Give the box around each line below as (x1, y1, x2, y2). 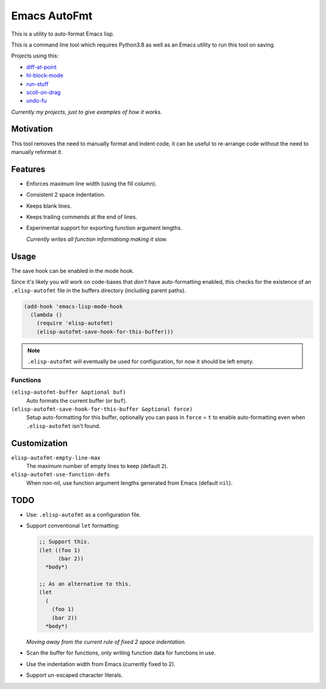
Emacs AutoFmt (11, 9, 93, 22)
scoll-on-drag (26, 88, 61, 96)
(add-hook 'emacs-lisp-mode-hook (24, 303, 123, 310)
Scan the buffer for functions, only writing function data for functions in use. (26, 649, 216, 656)
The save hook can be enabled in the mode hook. (11, 267, 135, 274)
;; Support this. (39, 538, 91, 545)
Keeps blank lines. (26, 202, 72, 210)
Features (11, 164, 45, 175)
